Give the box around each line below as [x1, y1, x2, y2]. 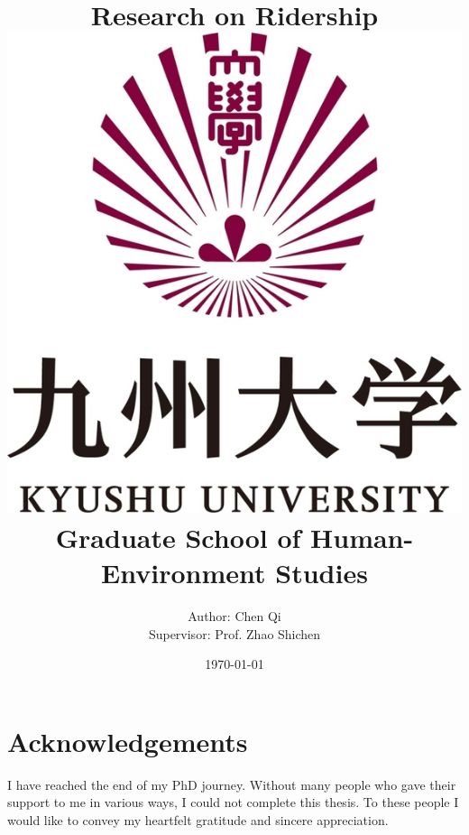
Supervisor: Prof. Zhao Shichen [148, 624, 321, 643]
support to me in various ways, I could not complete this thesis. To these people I [7, 793, 459, 812]
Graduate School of [55, 519, 301, 556]
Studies [275, 554, 368, 591]
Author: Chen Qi [188, 607, 281, 626]
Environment [101, 554, 266, 591]
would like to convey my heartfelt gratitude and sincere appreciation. [7, 811, 389, 830]
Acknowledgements [7, 722, 248, 759]
